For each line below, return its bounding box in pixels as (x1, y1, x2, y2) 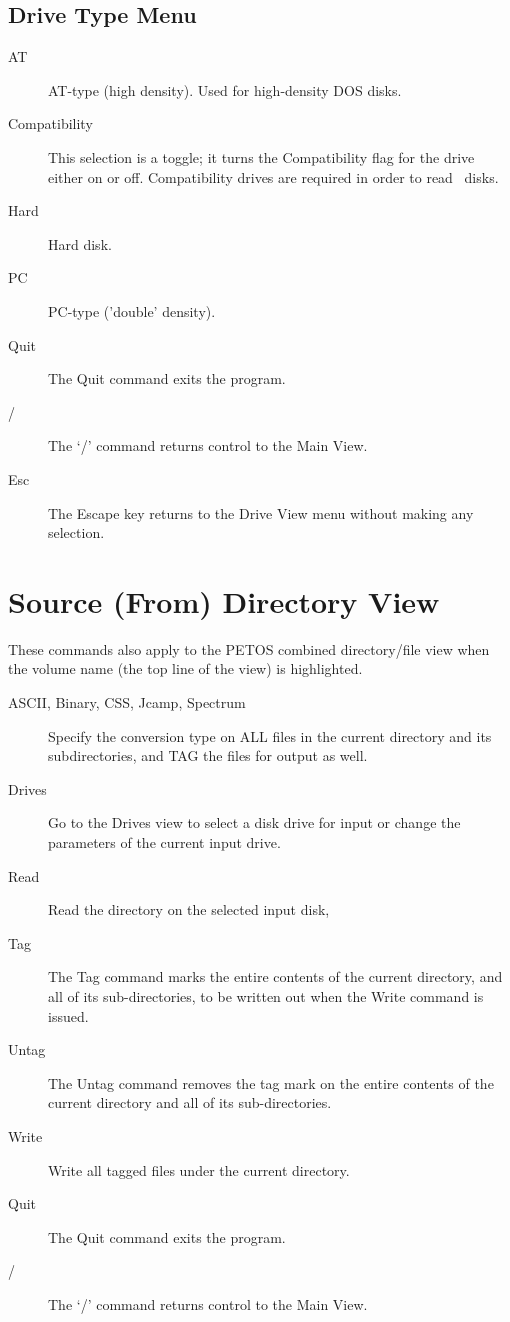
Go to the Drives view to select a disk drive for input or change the (48, 812, 461, 833)
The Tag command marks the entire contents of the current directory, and (48, 966, 503, 987)
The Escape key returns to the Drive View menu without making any (48, 502, 474, 523)
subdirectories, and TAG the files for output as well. (48, 745, 368, 766)
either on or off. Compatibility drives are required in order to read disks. (48, 166, 499, 187)
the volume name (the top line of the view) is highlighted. (8, 658, 363, 679)
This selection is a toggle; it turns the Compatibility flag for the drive (48, 146, 475, 167)
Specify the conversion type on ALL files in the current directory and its (48, 725, 492, 746)
